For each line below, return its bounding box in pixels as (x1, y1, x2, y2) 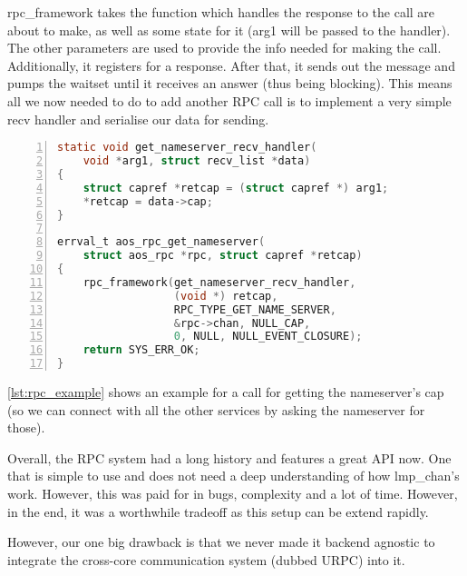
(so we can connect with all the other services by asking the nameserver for (7, 400, 425, 419)
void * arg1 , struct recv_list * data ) (83, 154, 311, 168)
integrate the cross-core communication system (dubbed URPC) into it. (7, 550, 405, 569)
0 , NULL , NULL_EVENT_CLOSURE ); (173, 330, 363, 343)
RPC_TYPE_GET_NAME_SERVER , (173, 303, 336, 316)
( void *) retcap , (173, 289, 278, 303)
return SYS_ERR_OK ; (83, 343, 200, 357)
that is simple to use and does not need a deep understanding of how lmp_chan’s (7, 466, 460, 485)
